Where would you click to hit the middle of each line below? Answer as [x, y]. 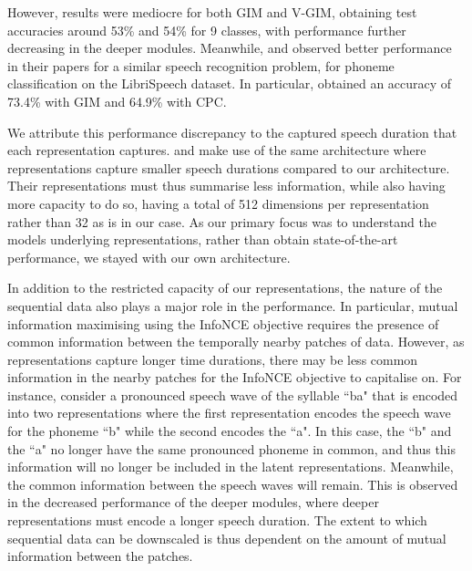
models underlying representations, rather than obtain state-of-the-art [203, 239]
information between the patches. [100, 556]
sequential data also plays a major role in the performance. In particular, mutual [233, 305]
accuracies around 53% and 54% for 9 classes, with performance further [207, 30]
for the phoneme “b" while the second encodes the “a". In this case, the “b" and [230, 431]
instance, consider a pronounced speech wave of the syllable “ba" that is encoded [233, 395]
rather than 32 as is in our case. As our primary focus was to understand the [222, 221]
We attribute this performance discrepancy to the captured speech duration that [232, 132]
